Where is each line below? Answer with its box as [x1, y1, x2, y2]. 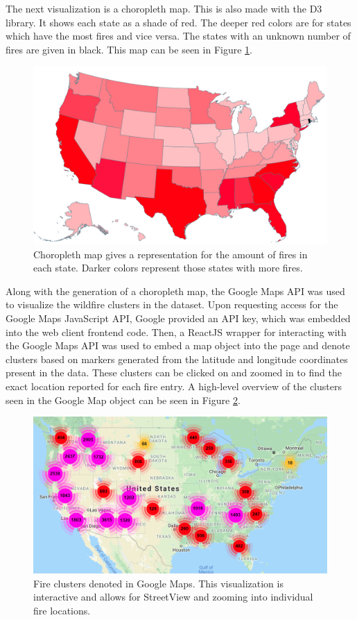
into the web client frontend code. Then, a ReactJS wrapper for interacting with [6, 324, 347, 339]
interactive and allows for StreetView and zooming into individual [33, 589, 313, 604]
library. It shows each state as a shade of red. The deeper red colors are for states [6, 15, 351, 29]
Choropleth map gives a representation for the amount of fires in [33, 246, 308, 261]
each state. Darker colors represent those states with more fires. [33, 260, 303, 275]
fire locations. [33, 603, 91, 618]
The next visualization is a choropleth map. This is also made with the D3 [6, 1, 322, 15]
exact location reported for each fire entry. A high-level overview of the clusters [6, 379, 342, 394]
